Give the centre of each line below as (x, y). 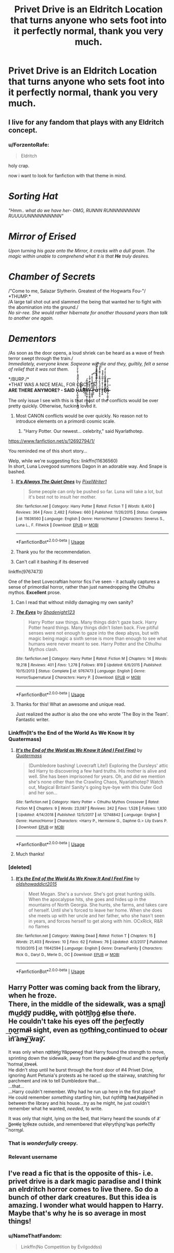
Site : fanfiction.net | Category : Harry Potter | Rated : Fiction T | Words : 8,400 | (85, 506)
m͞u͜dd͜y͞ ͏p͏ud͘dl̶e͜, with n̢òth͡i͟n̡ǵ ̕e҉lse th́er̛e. (72, 1013)
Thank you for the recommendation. (53, 552)
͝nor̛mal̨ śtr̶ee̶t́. (23, 1064)
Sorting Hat (33, 196)
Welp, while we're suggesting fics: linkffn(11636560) (63, 460)
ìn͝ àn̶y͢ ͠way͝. (27, 1039)
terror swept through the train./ (41, 358)
